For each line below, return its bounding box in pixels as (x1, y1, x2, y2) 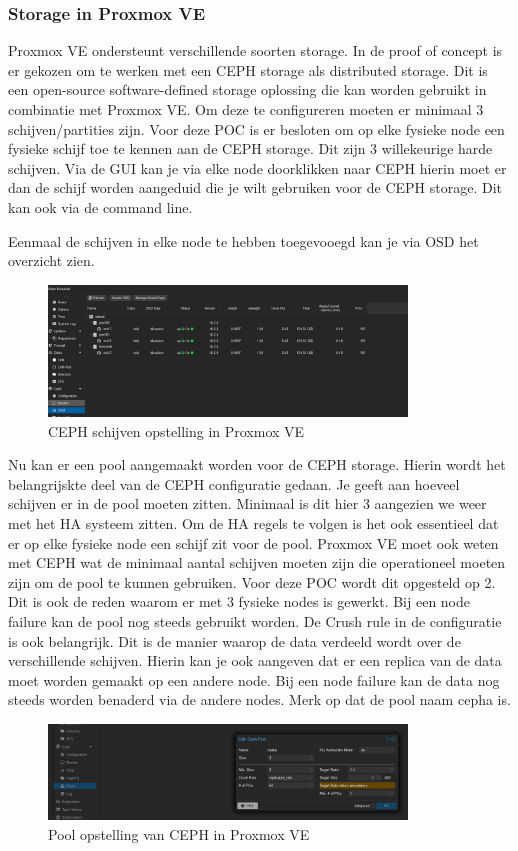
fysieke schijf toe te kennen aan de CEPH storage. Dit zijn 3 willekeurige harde (8, 138, 493, 159)
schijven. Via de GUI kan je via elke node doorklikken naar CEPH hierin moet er (8, 157, 507, 178)
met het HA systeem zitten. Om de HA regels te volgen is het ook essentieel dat (8, 513, 499, 534)
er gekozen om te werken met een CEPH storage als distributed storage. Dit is (8, 59, 488, 80)
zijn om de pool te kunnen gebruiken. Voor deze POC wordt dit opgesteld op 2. (8, 571, 496, 592)
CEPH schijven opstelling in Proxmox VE (48, 420, 305, 441)
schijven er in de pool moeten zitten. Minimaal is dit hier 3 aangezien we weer (8, 493, 487, 514)
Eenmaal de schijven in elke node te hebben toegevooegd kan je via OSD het (8, 230, 479, 251)
